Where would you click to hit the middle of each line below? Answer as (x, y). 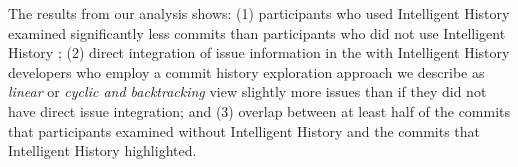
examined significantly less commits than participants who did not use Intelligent (257, 32)
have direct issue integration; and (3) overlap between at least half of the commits (259, 110)
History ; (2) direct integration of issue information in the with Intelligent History (259, 52)
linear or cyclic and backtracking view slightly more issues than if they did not (247, 91)
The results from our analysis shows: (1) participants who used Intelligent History (259, 13)
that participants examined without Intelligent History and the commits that (244, 130)
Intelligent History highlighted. (102, 150)
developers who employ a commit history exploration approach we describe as (246, 71)
